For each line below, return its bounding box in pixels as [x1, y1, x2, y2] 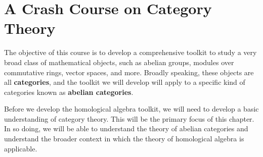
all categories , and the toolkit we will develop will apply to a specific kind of [4, 77, 245, 87]
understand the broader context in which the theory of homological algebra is [4, 133, 244, 144]
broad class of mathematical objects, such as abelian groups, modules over [4, 57, 234, 67]
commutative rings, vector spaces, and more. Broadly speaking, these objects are [4, 67, 254, 77]
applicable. [4, 143, 37, 153]
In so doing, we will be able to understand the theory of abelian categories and [4, 123, 248, 134]
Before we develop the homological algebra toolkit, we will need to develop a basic [4, 103, 259, 114]
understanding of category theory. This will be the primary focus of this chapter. [4, 113, 254, 124]
